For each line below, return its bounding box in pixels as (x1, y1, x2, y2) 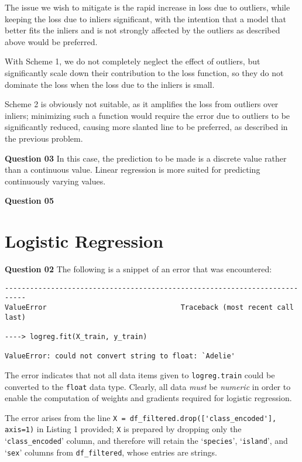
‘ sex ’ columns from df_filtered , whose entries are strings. (5, 446, 217, 458)
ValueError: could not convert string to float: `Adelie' (5, 352, 235, 361)
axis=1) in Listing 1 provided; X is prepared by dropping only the (5, 423, 242, 435)
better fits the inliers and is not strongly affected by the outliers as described (5, 24, 280, 36)
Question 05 (5, 194, 54, 207)
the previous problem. (5, 132, 83, 144)
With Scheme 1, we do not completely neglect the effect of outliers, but (5, 55, 260, 67)
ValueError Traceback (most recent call (5, 303, 294, 312)
